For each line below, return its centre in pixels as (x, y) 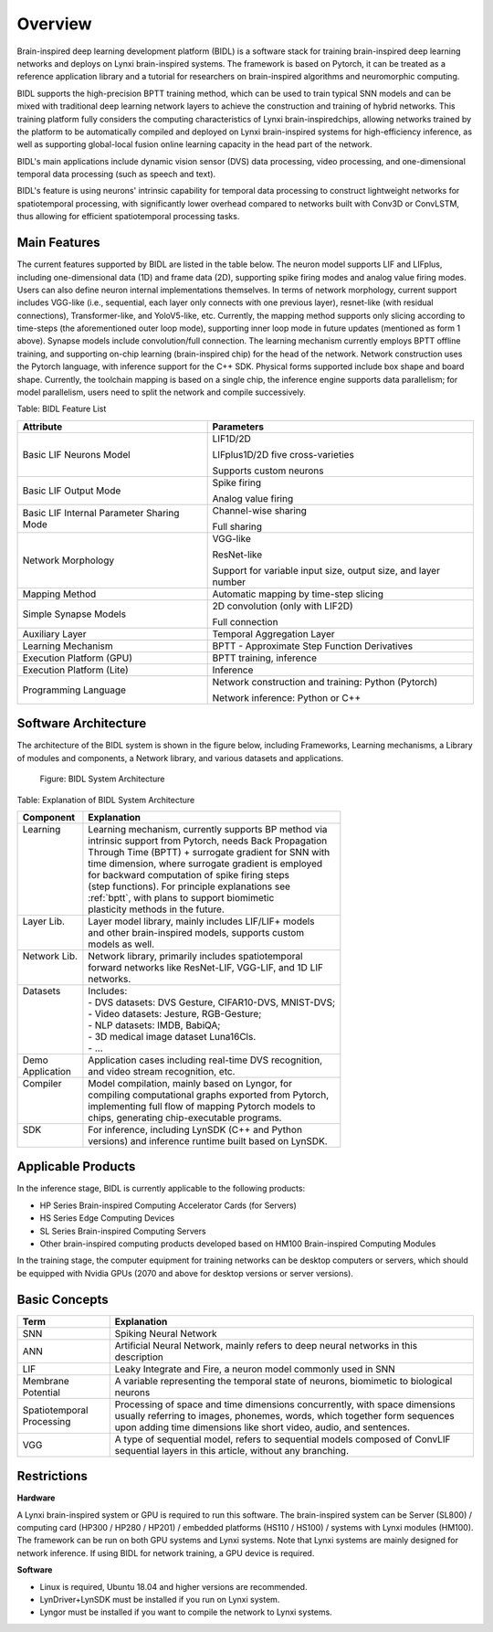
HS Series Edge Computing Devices (107, 1218)
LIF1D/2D (231, 439)
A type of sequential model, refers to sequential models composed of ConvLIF (283, 1439)
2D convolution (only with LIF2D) (283, 606)
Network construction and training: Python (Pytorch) (325, 682)
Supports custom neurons (268, 471)
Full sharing (237, 526)
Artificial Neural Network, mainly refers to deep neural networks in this (266, 1345)
